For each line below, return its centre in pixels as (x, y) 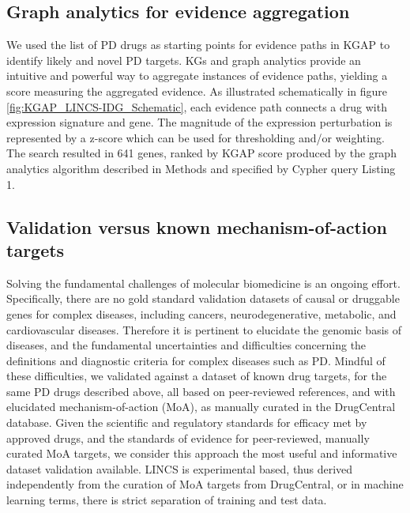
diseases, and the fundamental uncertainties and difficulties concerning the (186, 345)
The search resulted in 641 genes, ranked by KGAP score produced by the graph (201, 153)
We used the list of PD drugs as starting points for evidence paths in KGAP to (198, 45)
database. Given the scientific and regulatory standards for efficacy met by (187, 422)
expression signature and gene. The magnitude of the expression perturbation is (199, 122)
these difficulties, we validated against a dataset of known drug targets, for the (197, 376)
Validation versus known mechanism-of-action (197, 226)
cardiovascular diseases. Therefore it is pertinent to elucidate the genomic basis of (204, 329)
